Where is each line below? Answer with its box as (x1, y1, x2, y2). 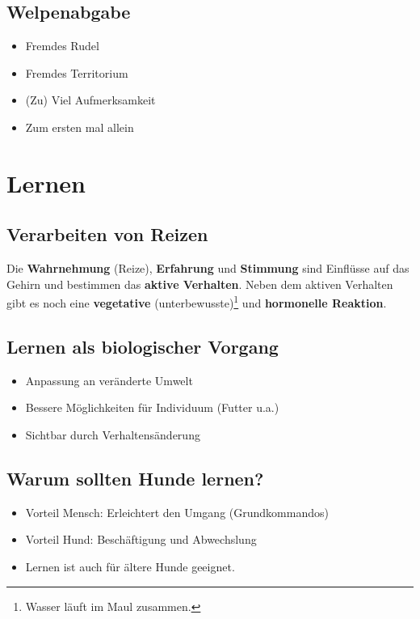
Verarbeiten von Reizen (6, 222, 208, 247)
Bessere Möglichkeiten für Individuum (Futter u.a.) (25, 399, 279, 416)
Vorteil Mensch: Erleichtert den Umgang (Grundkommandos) (25, 503, 329, 520)
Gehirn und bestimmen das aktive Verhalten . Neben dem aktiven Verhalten (6, 275, 393, 292)
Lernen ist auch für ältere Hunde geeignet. (25, 558, 235, 574)
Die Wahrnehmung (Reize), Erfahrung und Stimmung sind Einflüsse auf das (6, 260, 409, 277)
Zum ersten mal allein (25, 118, 134, 135)
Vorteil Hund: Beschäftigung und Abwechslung (25, 531, 257, 548)
